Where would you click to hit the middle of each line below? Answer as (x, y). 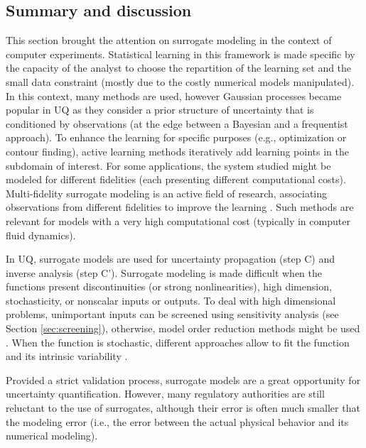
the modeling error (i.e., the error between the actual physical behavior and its (177, 421)
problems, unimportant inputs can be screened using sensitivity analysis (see (172, 314)
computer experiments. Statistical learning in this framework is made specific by (181, 54)
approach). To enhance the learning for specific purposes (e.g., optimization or (176, 137)
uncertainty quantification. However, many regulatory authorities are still (165, 394)
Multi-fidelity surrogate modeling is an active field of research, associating (167, 193)
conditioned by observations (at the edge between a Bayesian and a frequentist (177, 123)
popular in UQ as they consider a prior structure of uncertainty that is (160, 110)
